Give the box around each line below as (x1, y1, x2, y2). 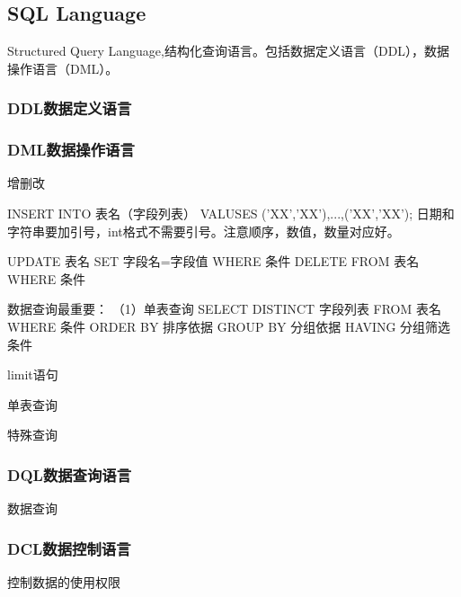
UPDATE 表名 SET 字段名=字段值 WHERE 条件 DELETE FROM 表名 (7, 252, 420, 271)
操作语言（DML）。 (7, 58, 119, 77)
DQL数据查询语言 (7, 463, 132, 486)
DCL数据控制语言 (7, 537, 131, 559)
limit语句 (7, 365, 58, 384)
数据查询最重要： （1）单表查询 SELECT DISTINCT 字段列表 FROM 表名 (7, 299, 441, 318)
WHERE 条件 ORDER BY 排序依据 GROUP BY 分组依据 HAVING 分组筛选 (7, 317, 451, 336)
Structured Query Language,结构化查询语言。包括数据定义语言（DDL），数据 (7, 41, 450, 60)
